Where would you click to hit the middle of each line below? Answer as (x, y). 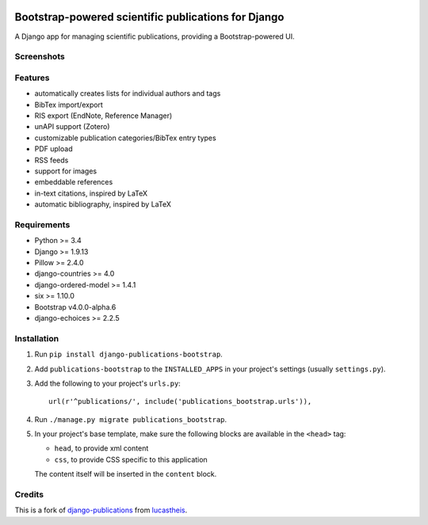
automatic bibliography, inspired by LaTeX (103, 204)
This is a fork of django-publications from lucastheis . (101, 510)
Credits (29, 495)
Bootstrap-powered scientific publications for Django (149, 17)
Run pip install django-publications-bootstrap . (129, 354)
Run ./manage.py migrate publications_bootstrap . (131, 419)
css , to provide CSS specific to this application (131, 459)
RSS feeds (52, 160)
